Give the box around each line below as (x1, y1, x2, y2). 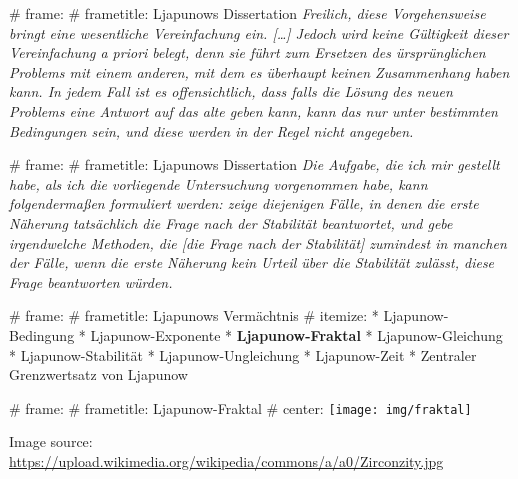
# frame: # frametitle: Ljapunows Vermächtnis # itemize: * (9, 305, 379, 326)
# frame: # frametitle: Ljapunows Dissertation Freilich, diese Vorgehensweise (9, 3, 486, 23)
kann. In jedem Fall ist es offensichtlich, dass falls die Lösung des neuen (9, 81, 453, 102)
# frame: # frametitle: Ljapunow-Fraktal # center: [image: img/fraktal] (9, 397, 472, 418)
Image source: (9, 431, 93, 452)
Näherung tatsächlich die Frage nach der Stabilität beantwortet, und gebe (9, 212, 453, 233)
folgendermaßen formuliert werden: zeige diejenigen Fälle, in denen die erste (9, 193, 479, 214)
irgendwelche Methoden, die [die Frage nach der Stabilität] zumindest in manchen (9, 232, 507, 253)
